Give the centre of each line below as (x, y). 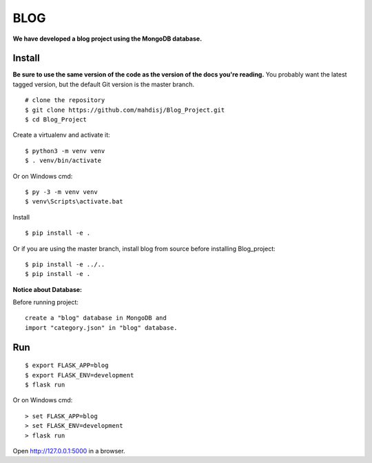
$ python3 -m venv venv (65, 151)
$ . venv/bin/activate (63, 161)
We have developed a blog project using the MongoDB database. (107, 39)
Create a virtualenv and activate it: (61, 135)
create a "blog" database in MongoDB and (96, 318)
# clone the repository (65, 100)
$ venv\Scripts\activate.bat (74, 201)
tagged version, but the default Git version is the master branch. (104, 84)
